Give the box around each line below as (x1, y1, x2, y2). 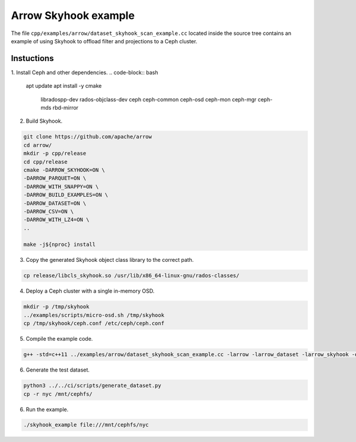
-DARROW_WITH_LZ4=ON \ (23, 216, 90, 223)
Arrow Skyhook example (11, 9, 135, 22)
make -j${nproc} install (23, 241, 96, 248)
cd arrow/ (23, 142, 52, 148)
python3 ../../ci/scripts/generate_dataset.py (23, 382, 161, 389)
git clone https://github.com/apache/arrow (23, 133, 152, 140)
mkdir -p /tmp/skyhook (23, 303, 90, 310)
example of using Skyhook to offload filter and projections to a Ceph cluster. (11, 37, 198, 44)
